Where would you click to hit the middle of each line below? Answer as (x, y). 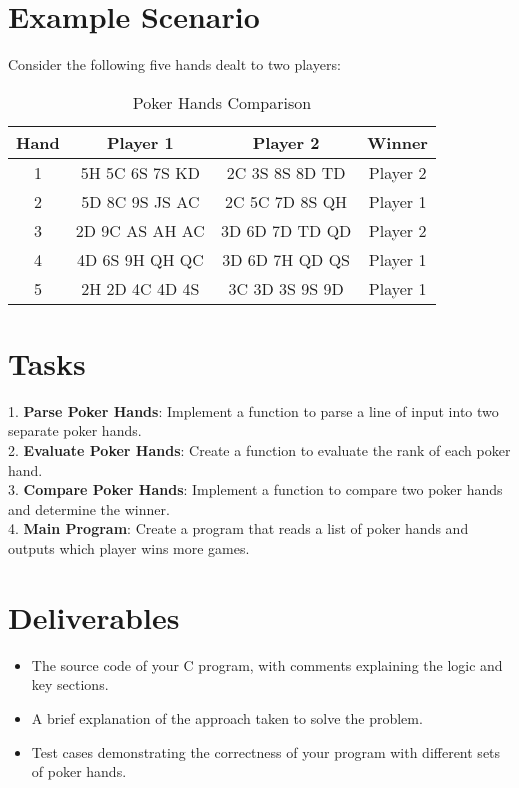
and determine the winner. (89, 508)
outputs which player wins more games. (129, 548)
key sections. (70, 684)
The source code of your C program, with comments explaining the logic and (267, 664)
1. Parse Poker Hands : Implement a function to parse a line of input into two (253, 410)
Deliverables (94, 616)
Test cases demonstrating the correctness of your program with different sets (266, 751)
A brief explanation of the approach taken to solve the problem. (227, 717)
